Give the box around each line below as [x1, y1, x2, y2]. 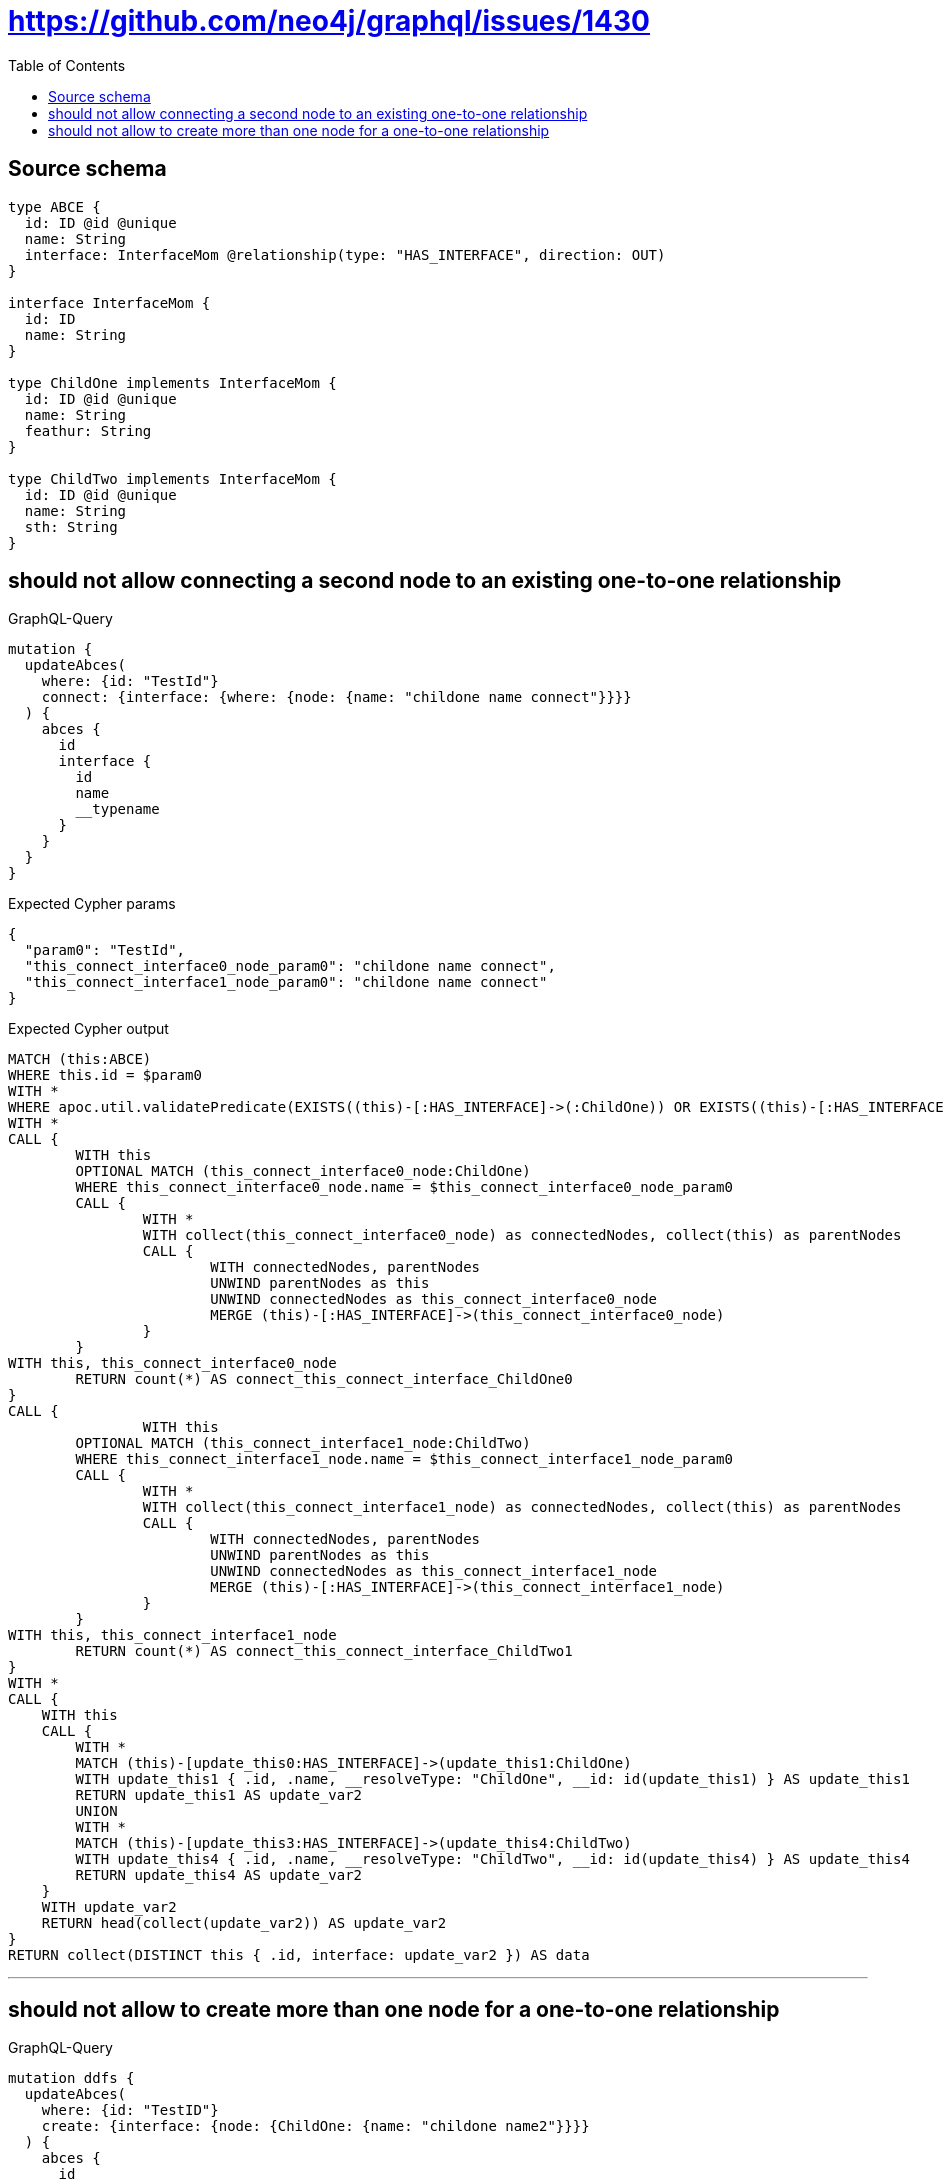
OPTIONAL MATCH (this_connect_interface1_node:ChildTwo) [75, 1435, 531, 1452]
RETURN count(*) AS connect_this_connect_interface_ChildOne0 [75, 1371, 573, 1388]
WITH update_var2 [41, 1899, 177, 1916]
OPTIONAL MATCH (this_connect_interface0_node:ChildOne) [75, 1163, 531, 1180]
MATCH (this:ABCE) [8, 1051, 152, 1068]
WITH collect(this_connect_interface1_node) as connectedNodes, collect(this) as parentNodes [142, 1499, 902, 1516]
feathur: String [24, 422, 152, 439]
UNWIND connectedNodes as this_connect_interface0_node [210, 1291, 658, 1308]
